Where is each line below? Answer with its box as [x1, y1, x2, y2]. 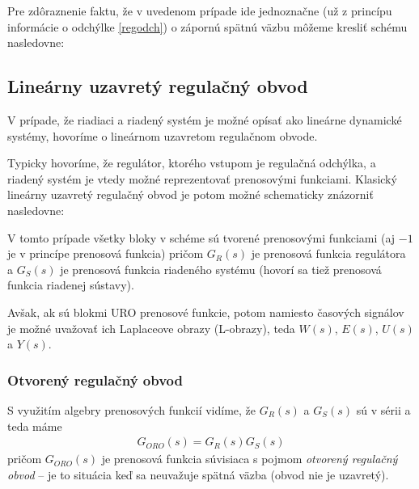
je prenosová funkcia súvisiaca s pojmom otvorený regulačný [101, 450, 398, 467]
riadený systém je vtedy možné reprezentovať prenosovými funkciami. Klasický [7, 170, 397, 187]
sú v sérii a [356, 401, 411, 418]
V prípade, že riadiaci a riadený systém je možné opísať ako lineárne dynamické [7, 111, 402, 128]
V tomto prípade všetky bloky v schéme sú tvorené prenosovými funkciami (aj [7, 229, 396, 246]
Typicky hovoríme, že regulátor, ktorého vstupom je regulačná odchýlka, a [7, 154, 376, 171]
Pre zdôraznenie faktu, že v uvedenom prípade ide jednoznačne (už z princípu [7, 2, 392, 19]
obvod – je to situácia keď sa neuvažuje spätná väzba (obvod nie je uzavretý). [7, 466, 389, 483]
